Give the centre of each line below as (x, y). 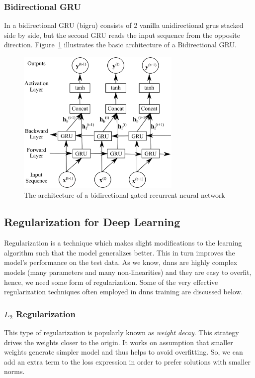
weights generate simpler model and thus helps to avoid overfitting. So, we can (124, 352)
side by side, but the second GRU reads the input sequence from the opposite (122, 35)
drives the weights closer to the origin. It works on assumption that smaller (119, 342)
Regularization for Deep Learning (92, 222)
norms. (14, 371)
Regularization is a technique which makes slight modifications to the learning (123, 243)
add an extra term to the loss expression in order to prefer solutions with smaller (127, 361)
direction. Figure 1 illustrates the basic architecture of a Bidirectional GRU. (120, 45)
